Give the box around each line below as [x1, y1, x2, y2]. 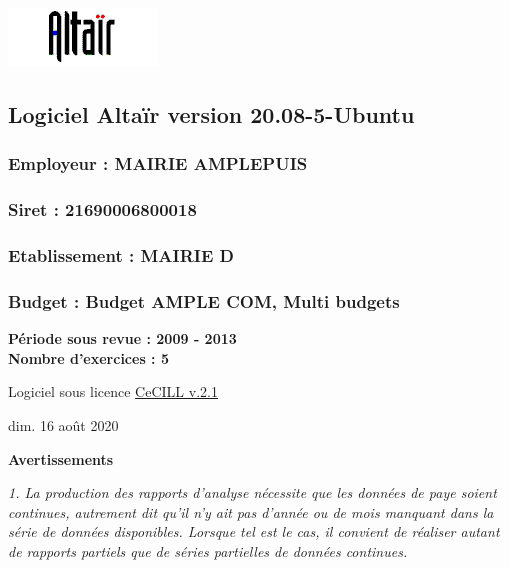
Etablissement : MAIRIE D [8, 242, 235, 267]
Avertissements [8, 448, 114, 469]
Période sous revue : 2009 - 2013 [8, 328, 237, 349]
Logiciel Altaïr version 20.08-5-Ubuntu [8, 98, 415, 129]
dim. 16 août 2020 [8, 414, 119, 435]
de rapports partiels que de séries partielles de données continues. [8, 540, 408, 561]
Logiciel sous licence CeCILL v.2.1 [8, 381, 218, 402]
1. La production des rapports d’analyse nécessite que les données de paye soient [8, 482, 497, 503]
